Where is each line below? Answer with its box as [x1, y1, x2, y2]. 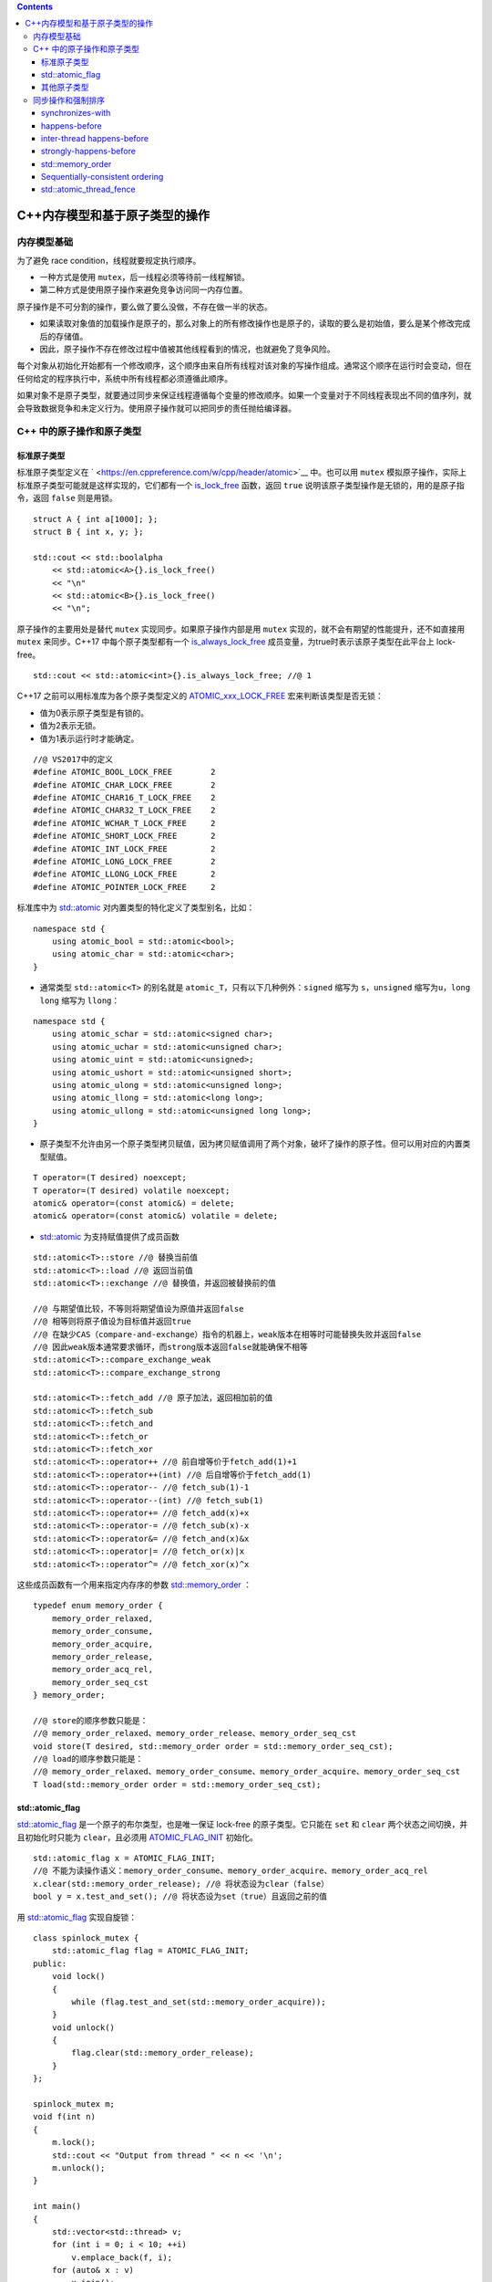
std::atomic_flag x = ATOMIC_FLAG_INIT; [33, 1853, 216, 1863]
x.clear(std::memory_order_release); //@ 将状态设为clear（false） [33, 1879, 330, 1889]
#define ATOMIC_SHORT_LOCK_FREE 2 [33, 831, 216, 842]
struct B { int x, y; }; [33, 527, 144, 538]
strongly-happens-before [41, 146, 137, 157]
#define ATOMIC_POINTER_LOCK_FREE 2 [33, 882, 216, 892]
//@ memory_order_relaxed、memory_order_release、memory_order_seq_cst [33, 1728, 357, 1739]
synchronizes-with [41, 108, 111, 119]
